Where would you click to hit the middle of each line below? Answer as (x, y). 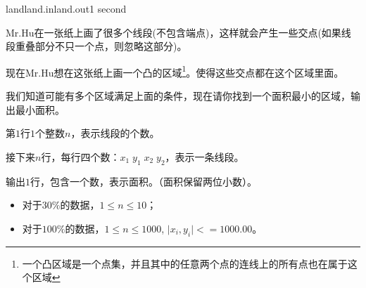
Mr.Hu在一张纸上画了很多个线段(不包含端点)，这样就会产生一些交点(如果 (173, 32)
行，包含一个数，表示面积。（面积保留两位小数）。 (144, 181)
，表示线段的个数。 (115, 133)
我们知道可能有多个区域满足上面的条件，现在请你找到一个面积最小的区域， (178, 96)
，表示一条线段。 (204, 156)
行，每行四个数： (81, 156)
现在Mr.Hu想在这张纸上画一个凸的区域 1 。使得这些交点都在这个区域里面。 (175, 71)
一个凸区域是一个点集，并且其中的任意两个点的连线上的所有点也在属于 (185, 263)
